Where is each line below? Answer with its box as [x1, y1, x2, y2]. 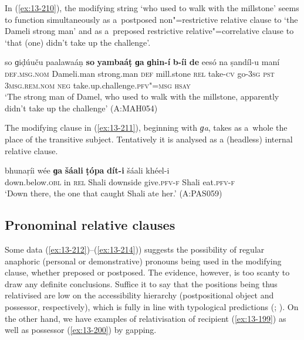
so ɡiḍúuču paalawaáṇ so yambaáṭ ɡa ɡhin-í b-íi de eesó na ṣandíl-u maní [5, 56, 280, 68]
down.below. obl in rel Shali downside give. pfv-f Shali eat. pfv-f [5, 175, 235, 188]
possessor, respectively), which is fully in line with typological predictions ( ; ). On [5, 301, 299, 313]
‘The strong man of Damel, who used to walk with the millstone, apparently [5, 90, 279, 103]
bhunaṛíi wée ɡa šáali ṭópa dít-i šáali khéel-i [5, 164, 170, 176]
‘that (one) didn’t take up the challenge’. [5, 36, 151, 48]
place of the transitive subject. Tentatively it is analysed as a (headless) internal [5, 132, 293, 145]
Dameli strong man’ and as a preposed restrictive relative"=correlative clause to [5, 25, 294, 37]
